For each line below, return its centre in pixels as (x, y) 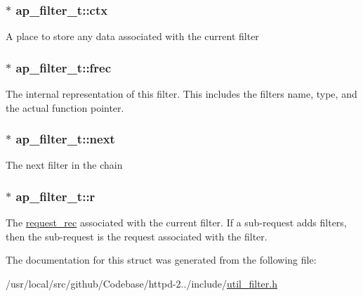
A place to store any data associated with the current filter (132, 36)
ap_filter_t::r (55, 196)
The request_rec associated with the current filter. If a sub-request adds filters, (176, 223)
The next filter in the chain (64, 165)
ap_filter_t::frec (64, 67)
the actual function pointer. (65, 107)
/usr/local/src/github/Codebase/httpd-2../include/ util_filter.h (142, 284)
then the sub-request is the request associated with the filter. (137, 236)
